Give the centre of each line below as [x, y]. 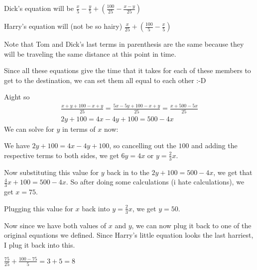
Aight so [17, 97]
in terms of [79, 129]
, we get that [233, 172]
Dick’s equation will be [39, 8]
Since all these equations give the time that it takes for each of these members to [128, 70]
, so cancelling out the [143, 145]
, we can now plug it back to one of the [192, 225]
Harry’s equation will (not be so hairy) [63, 26]
